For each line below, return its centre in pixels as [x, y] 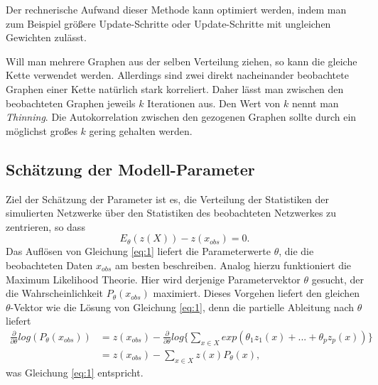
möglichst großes [42, 130]
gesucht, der [337, 279]
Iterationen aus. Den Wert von [214, 103]
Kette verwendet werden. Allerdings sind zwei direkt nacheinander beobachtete [177, 75]
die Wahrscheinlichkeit [55, 293]
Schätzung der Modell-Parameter [130, 169]
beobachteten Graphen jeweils [71, 103]
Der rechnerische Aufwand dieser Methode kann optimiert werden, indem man [176, 9]
